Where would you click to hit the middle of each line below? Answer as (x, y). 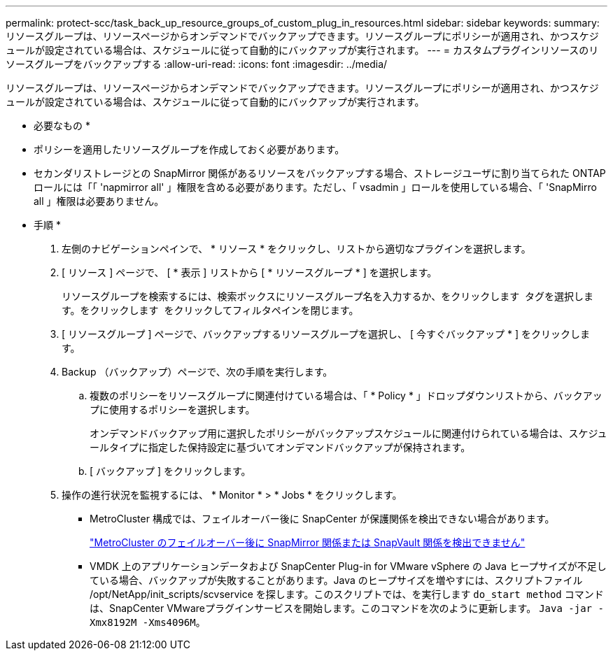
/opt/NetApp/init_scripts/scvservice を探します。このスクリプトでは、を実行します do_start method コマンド (347, 594)
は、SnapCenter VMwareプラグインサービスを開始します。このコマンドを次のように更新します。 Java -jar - (347, 608)
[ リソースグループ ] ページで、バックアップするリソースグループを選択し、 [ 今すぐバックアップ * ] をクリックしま (326, 334)
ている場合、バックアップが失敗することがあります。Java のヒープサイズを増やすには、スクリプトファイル (336, 580)
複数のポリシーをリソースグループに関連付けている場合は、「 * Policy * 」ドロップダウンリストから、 (322, 395)
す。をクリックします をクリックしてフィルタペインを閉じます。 (210, 310)
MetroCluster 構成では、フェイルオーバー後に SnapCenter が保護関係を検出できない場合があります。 (322, 519)
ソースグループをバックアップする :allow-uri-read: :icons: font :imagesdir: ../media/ (197, 64)
